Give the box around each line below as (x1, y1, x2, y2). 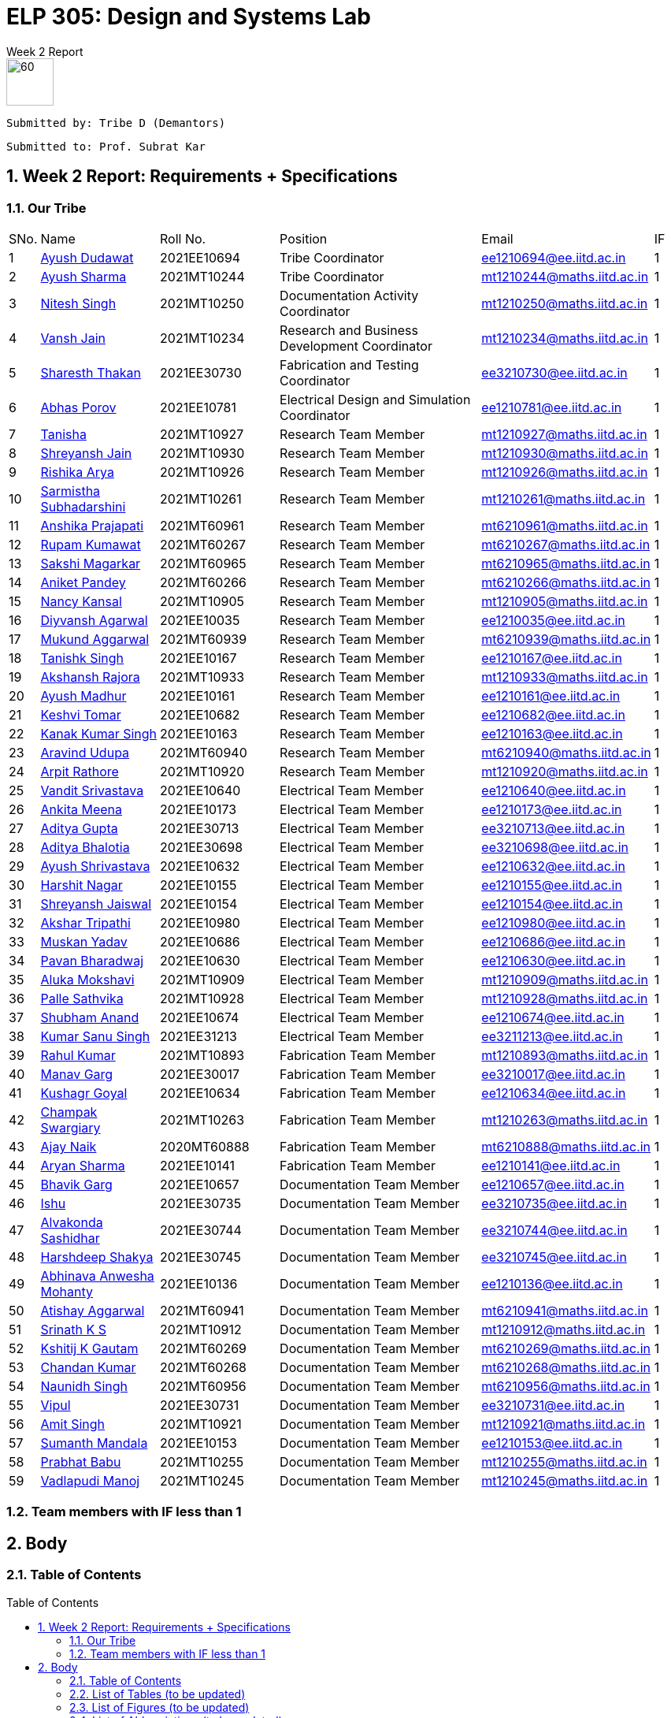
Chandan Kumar (40, 1359, 136, 1375)
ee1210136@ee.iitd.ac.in (481, 1275, 623, 1292)
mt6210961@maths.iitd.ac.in (481, 517, 648, 534)
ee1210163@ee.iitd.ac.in (481, 725, 623, 742)
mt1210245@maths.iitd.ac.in (481, 1472, 648, 1489)
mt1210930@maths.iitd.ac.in (481, 444, 648, 461)
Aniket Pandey (40, 574, 126, 590)
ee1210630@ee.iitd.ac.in (481, 952, 626, 969)
